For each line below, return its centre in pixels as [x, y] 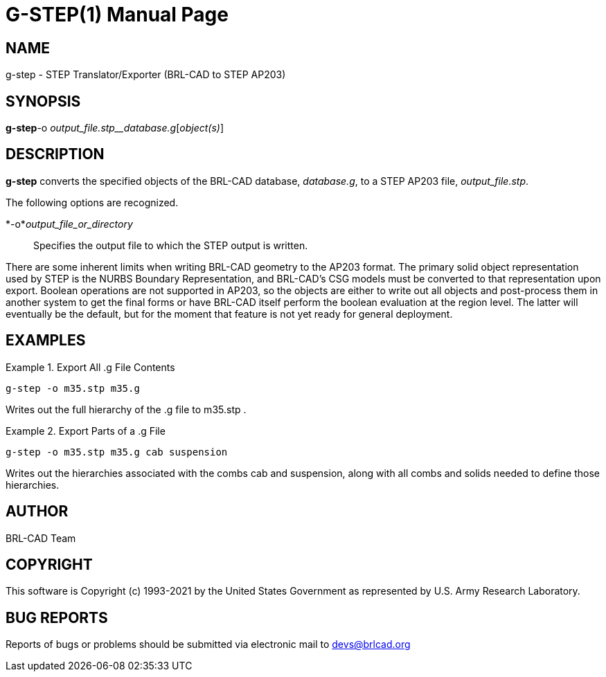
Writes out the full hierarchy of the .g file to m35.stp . [126, 409]
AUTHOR [37, 512]
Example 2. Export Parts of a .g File [86, 431]
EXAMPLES [46, 341]
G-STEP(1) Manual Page [117, 15]
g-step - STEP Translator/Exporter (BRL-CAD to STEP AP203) [146, 75]
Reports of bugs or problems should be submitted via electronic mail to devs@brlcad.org [208, 644]
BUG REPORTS [57, 617]
